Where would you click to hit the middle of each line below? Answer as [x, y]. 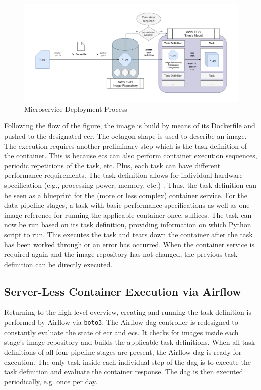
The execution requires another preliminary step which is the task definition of [125, 145]
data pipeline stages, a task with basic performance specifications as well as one [127, 205]
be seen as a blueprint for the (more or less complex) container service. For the [126, 195]
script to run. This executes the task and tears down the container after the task [128, 234]
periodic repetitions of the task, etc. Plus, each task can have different [112, 165]
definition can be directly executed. [58, 264]
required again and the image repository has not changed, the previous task [121, 254]
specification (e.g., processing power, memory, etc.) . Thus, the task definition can [130, 185]
